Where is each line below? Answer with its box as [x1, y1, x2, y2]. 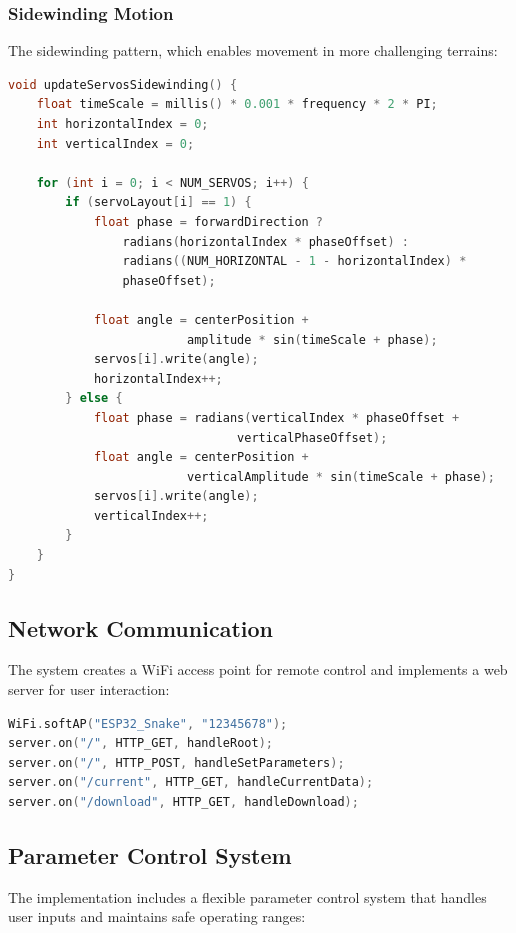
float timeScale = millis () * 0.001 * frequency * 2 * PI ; [36, 97, 438, 112]
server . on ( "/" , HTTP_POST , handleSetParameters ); [8, 755, 345, 770]
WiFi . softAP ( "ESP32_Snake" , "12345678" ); [8, 716, 288, 731]
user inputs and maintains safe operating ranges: [8, 906, 306, 927]
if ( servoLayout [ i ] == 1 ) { [65, 195, 252, 210]
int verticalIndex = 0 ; [36, 136, 195, 151]
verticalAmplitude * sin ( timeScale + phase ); [186, 469, 495, 484]
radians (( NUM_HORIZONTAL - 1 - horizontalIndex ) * [122, 254, 467, 269]
